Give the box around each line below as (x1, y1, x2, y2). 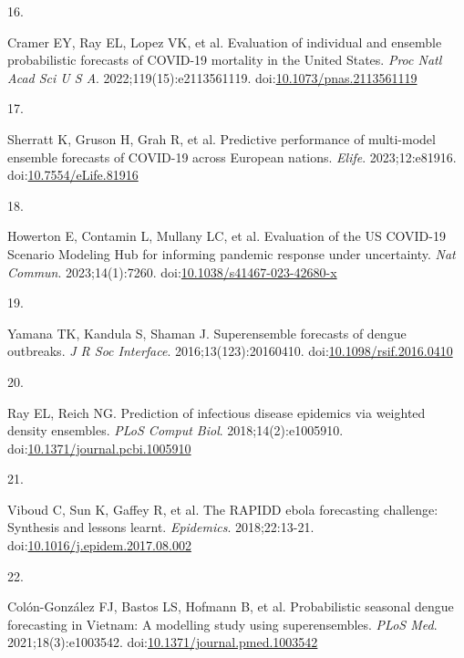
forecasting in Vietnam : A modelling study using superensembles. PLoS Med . (7, 614, 438, 633)
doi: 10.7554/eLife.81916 (7, 165, 139, 184)
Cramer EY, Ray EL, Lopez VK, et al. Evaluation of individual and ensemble (7, 32, 442, 51)
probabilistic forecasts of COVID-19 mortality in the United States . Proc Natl (7, 50, 442, 69)
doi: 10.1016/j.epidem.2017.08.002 (7, 536, 191, 555)
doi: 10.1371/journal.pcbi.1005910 (7, 438, 191, 457)
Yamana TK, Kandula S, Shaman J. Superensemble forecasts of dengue (7, 323, 407, 342)
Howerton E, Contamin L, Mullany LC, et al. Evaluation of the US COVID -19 (7, 226, 446, 245)
